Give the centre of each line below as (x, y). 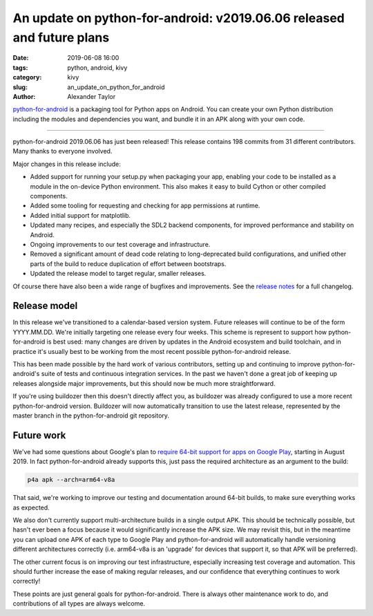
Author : (24, 96)
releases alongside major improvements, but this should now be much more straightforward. (144, 383)
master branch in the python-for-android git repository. (91, 416)
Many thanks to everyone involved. (63, 151)
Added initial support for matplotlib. (80, 215)
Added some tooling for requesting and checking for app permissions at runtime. (145, 206)
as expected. (31, 507)
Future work (39, 435)
